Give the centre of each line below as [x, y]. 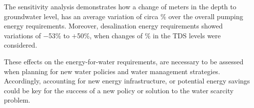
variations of [23, 35]
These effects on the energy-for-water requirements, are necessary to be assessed [124, 61]
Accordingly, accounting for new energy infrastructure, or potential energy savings [127, 81]
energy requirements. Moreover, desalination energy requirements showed [114, 26]
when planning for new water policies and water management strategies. [112, 71]
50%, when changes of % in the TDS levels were [149, 35]
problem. [17, 100]
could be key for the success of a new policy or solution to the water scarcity [119, 90]
